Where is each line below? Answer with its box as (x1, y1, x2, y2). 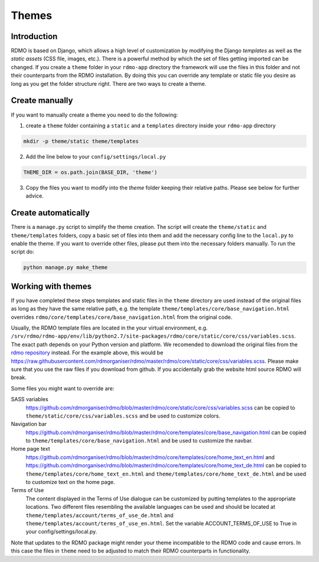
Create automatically (11, 208, 90, 218)
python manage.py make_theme (23, 264, 108, 271)
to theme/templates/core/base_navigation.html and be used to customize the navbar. (25, 437, 253, 444)
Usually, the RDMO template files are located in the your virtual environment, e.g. (11, 324, 208, 331)
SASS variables (11, 396, 48, 403)
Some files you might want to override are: (11, 385, 115, 392)
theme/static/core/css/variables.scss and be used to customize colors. (25, 412, 221, 419)
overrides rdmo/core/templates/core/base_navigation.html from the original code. (11, 314, 233, 321)
